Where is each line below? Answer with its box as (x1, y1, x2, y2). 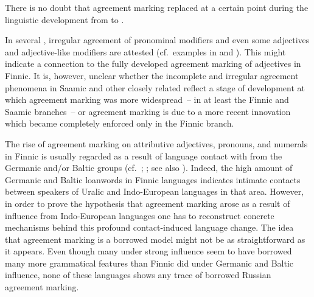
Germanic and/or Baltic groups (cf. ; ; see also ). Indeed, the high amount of (5, 161, 293, 174)
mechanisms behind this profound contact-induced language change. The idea (5, 221, 294, 234)
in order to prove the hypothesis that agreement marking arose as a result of (5, 197, 290, 209)
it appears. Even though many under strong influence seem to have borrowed (5, 245, 292, 257)
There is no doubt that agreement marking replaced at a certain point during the (5, 1, 309, 13)
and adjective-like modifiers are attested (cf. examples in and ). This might (5, 45, 286, 58)
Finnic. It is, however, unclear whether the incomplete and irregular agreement (5, 69, 299, 82)
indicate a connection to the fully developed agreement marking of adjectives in (5, 57, 301, 70)
